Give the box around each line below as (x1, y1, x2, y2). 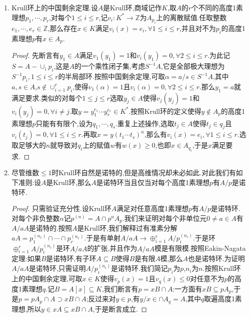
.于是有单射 (84, 233, 121, 243)
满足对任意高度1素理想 (116, 203, 189, 213)
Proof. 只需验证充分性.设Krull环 (11, 203, 112, 213)
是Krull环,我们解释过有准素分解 (77, 223, 177, 233)
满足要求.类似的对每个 (11, 92, 82, 103)
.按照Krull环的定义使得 (128, 106, 201, 116)
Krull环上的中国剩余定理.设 (11, 2, 98, 12)
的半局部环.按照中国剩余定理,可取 (58, 71, 165, 81)
